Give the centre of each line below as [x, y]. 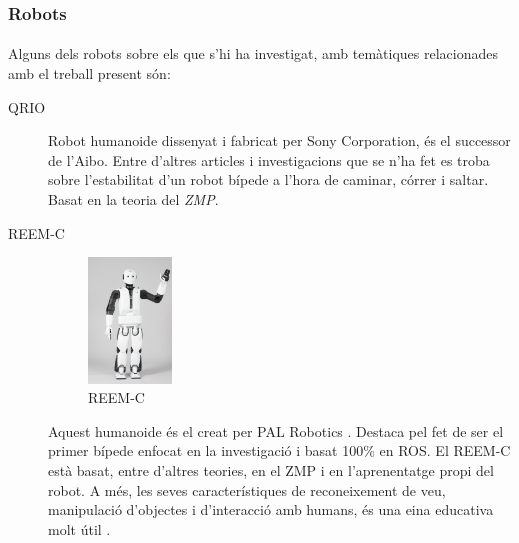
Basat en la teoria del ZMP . [133, 199]
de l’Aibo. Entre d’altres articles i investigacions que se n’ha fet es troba [269, 159]
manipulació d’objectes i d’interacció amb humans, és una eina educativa [271, 509]
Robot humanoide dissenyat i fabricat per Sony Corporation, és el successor [279, 140]
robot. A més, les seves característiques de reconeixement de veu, [247, 489]
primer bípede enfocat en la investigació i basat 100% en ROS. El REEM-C [279, 450]
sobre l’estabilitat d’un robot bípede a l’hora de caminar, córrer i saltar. [268, 179]
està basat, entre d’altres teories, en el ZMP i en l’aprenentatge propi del [271, 470]
